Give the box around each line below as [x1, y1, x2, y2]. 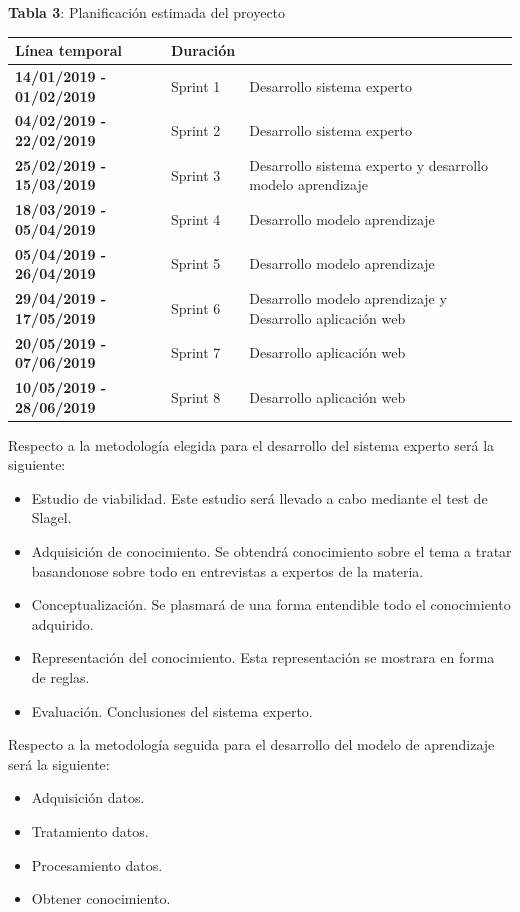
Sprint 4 [170, 209, 221, 230]
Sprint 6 [170, 297, 221, 318]
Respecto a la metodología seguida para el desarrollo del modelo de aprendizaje [8, 734, 495, 755]
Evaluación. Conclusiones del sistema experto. [31, 700, 313, 721]
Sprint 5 [170, 253, 221, 274]
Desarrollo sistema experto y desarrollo [249, 154, 488, 175]
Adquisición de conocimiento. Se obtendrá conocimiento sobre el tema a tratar [31, 541, 512, 562]
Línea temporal [15, 40, 123, 61]
